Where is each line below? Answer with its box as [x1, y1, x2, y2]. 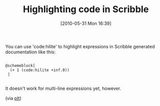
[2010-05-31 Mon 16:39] [60, 20, 111, 26]
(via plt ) [5, 95, 22, 101]
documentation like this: [5, 49, 56, 55]
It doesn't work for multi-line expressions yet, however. [5, 85, 122, 91]
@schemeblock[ [5, 63, 36, 68]
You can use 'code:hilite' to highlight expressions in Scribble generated [5, 43, 155, 49]
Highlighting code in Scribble [22, 4, 149, 15]
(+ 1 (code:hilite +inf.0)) [10, 67, 70, 73]
